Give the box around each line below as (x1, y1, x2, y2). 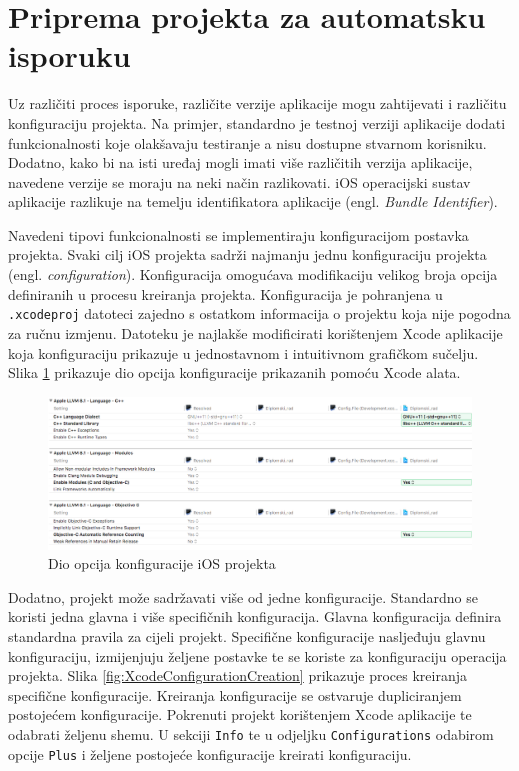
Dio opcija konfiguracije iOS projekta (48, 553, 276, 574)
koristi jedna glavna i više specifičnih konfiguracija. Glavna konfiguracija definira (8, 606, 502, 627)
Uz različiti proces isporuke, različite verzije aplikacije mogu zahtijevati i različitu (8, 93, 507, 114)
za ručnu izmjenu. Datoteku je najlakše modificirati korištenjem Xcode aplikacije (8, 322, 503, 343)
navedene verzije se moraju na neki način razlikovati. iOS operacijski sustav (8, 171, 471, 192)
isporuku (8, 35, 131, 76)
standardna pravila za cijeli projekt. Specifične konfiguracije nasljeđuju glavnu (8, 626, 486, 646)
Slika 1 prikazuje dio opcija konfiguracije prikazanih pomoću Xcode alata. (8, 362, 461, 383)
